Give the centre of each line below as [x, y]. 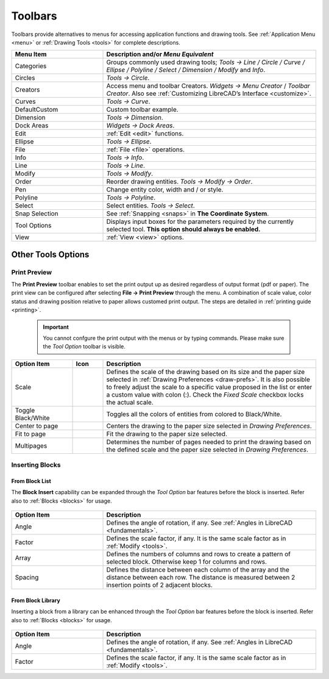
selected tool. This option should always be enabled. [183, 229]
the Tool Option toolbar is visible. [84, 347]
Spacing [27, 578]
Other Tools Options [50, 254]
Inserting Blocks [36, 465]
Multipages [31, 445]
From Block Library [36, 600]
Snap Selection [37, 214]
